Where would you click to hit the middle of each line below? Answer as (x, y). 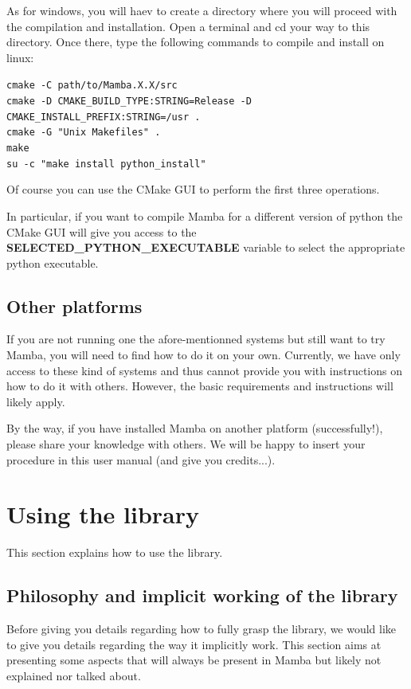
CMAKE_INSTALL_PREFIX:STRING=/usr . (104, 117)
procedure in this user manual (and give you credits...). (141, 459)
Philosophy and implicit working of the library (202, 595)
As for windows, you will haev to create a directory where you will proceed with (202, 10)
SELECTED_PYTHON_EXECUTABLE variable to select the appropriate (206, 247)
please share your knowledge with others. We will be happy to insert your (186, 444)
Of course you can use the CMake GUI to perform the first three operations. (193, 189)
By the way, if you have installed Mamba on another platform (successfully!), (195, 428)
